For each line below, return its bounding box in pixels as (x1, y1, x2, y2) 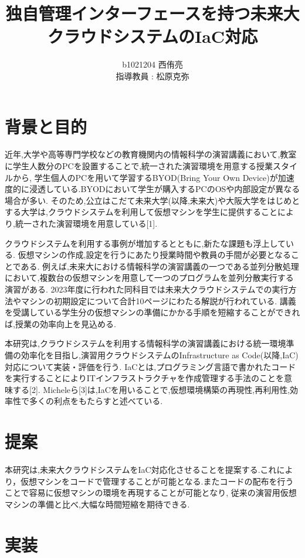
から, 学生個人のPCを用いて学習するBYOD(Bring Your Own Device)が (12, 171, 278, 183)
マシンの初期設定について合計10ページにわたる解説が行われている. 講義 (21, 294, 296, 307)
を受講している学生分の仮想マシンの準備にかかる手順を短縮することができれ (5, 306, 300, 318)
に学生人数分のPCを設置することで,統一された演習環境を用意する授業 (5, 160, 273, 172)
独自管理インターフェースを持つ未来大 (5, 1, 300, 25)
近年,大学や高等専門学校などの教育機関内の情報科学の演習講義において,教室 (5, 148, 297, 160)
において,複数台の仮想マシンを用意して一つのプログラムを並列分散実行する (5, 271, 294, 284)
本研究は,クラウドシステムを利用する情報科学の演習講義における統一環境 (5, 337, 286, 349)
